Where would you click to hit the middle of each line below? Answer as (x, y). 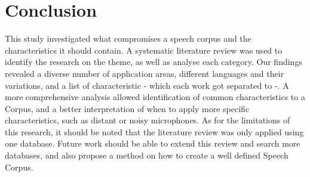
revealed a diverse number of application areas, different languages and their (145, 73)
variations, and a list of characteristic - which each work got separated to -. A (147, 85)
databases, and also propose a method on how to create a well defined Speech (147, 155)
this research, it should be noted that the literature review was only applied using (154, 131)
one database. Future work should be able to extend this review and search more (153, 143)
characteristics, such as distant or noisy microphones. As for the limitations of (148, 120)
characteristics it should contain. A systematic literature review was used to (144, 50)
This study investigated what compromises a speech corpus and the (128, 38)
